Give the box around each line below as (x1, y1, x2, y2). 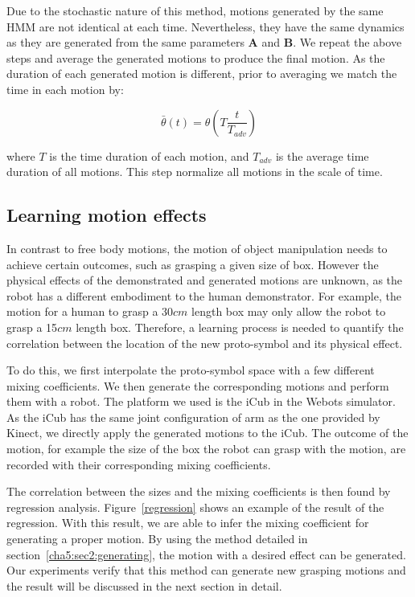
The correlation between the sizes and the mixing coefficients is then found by (6, 483, 391, 500)
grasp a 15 (6, 318, 58, 335)
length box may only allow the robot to (191, 303, 386, 320)
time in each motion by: (6, 80, 124, 97)
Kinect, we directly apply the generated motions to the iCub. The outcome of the (6, 424, 409, 441)
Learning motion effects (6, 202, 207, 227)
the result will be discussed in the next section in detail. (6, 577, 282, 594)
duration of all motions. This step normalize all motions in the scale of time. (6, 163, 383, 180)
